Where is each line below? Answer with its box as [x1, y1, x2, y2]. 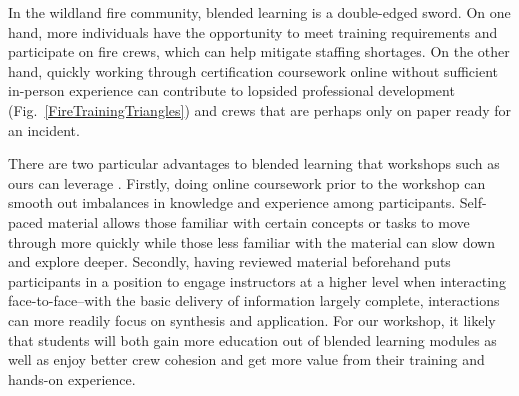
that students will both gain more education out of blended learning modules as [8, 329, 497, 350]
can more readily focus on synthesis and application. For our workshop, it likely [8, 309, 496, 330]
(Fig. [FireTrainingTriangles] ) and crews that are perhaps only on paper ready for [8, 99, 512, 120]
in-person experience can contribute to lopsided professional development [8, 80, 455, 101]
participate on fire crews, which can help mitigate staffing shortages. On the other [8, 41, 510, 62]
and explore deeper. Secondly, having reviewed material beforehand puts [8, 251, 451, 272]
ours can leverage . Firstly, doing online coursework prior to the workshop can [8, 172, 486, 193]
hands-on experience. [8, 368, 136, 389]
